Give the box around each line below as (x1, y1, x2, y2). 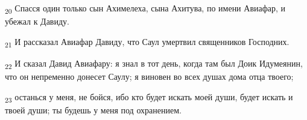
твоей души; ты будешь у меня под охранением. (5, 103, 182, 116)
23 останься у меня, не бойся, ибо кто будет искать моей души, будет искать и (5, 90, 293, 104)
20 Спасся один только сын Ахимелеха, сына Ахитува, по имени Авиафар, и (5, 2, 286, 16)
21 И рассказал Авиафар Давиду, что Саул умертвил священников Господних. (5, 35, 290, 49)
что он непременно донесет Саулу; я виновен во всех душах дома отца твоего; (5, 70, 294, 82)
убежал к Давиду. (5, 15, 69, 28)
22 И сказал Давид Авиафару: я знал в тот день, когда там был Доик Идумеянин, (5, 56, 303, 71)
